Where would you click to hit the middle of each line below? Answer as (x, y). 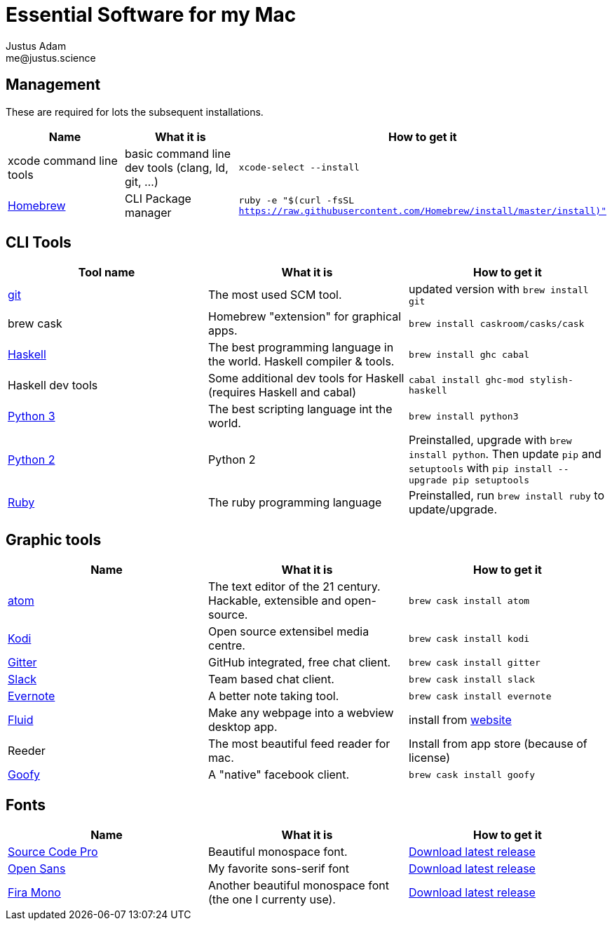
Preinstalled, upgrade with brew (490, 440)
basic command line (178, 153)
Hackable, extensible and (274, 601)
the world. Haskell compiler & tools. (301, 362)
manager (148, 212)
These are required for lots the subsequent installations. (135, 112)
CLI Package (158, 198)
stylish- (551, 380)
